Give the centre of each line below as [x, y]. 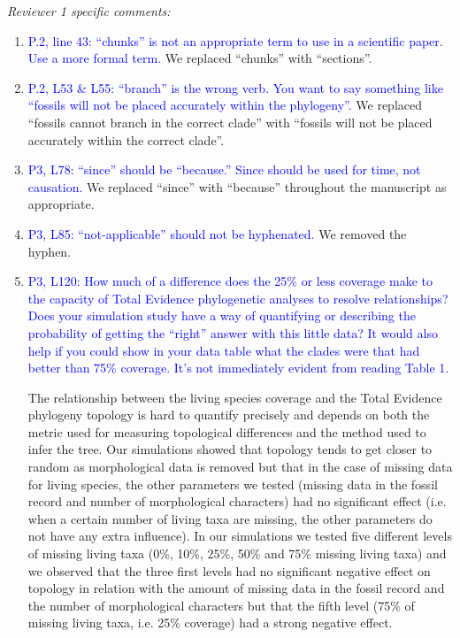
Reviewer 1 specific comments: [89, 11]
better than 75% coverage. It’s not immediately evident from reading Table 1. [238, 368]
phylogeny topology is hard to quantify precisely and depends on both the [229, 415]
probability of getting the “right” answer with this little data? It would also [233, 332]
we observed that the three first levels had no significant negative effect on [229, 570]
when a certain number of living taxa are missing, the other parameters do [230, 518]
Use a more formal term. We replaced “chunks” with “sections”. [200, 58]
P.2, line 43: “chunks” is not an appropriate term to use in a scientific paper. [235, 40]
